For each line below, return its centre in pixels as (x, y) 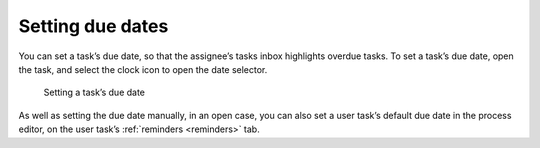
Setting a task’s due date (94, 92)
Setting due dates (93, 26)
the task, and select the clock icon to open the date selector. (143, 69)
